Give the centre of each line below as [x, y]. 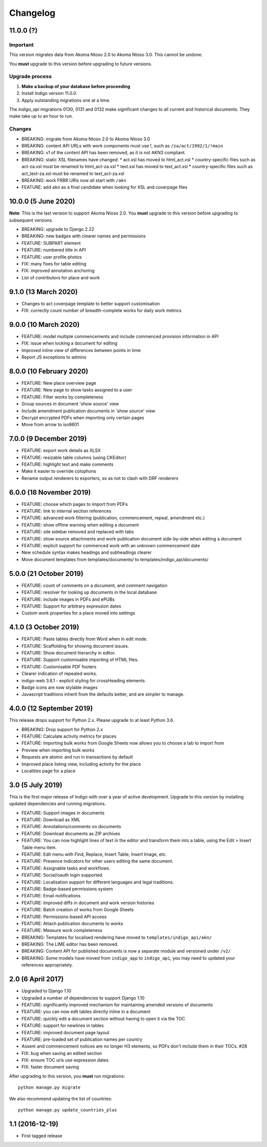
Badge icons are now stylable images [60, 687]
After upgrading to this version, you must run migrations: [67, 1076]
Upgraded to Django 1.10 [46, 991]
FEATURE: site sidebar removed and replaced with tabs [78, 532]
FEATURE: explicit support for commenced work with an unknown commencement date [111, 546]
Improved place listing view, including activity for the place [81, 764]
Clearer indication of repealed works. [59, 674]
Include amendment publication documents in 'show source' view [89, 411]
